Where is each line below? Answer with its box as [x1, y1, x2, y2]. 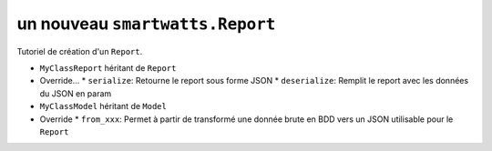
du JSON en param [39, 87, 112, 99]
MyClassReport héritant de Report [39, 62, 177, 73]
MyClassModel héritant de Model [39, 101, 168, 112]
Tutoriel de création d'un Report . [16, 45, 143, 56]
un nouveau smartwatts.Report [16, 14, 276, 34]
